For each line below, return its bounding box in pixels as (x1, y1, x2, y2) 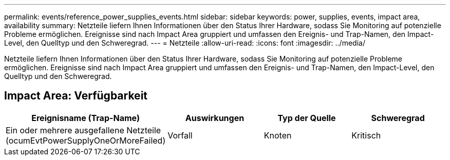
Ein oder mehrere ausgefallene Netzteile (6, 125, 161, 135)
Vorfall (167, 130, 193, 141)
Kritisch (351, 130, 381, 141)
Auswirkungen (185, 112, 245, 123)
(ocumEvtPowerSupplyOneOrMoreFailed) (6, 135, 166, 146)
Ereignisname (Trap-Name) (31, 112, 140, 123)
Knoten (264, 130, 292, 141)
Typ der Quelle (277, 112, 336, 123)
